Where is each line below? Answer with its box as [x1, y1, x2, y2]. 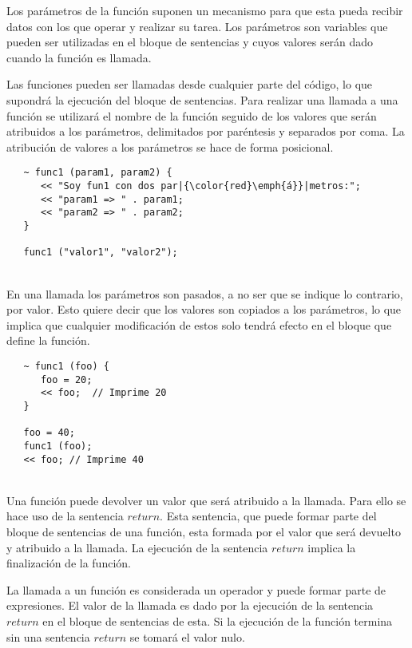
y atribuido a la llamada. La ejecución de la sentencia [6, 539, 268, 555]
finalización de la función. [6, 555, 131, 571]
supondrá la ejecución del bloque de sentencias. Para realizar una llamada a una [6, 91, 398, 108]
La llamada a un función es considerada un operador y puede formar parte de [6, 581, 386, 598]
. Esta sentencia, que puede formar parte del [160, 508, 377, 524]
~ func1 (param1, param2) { [23, 167, 172, 179]
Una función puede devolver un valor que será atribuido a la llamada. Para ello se [6, 492, 406, 508]
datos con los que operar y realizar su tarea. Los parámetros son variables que [6, 18, 388, 34]
